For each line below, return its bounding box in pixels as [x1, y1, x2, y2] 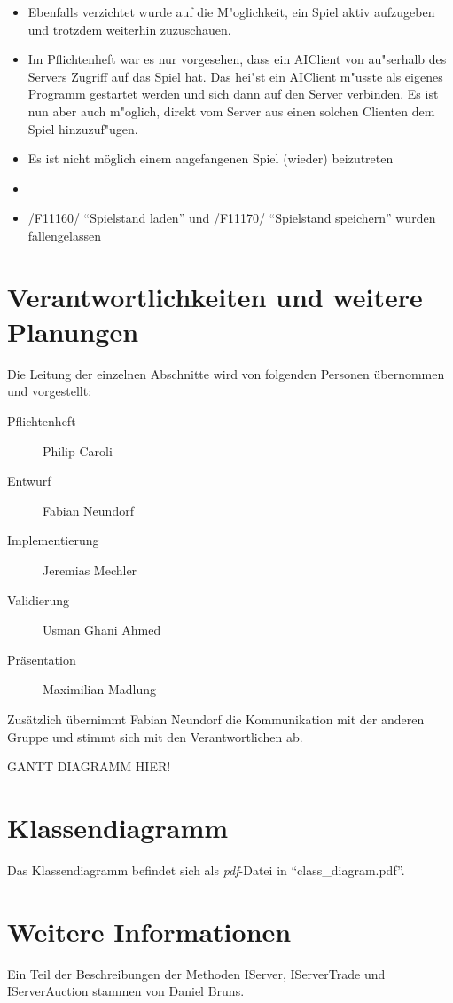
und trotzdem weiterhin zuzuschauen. [27, 20, 231, 38]
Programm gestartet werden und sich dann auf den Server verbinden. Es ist [27, 84, 439, 103]
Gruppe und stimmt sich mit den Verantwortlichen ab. [7, 727, 303, 746]
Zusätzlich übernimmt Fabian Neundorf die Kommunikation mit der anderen [7, 709, 425, 728]
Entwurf [7, 471, 51, 490]
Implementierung [7, 531, 99, 549]
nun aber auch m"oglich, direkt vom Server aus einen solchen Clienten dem [27, 101, 435, 120]
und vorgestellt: [7, 382, 92, 400]
